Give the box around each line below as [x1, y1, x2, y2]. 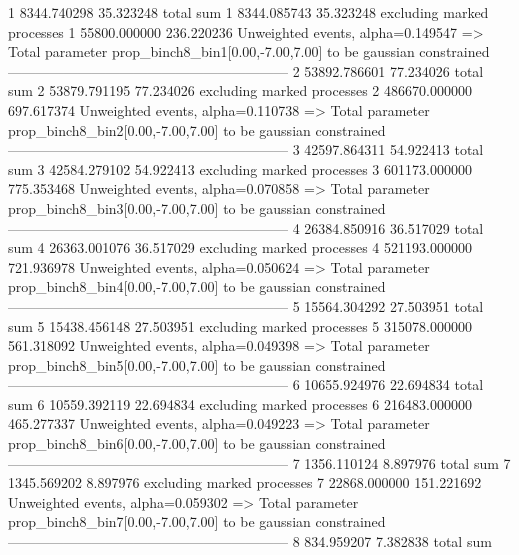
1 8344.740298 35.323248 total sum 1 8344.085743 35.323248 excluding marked [8, 2, 489, 22]
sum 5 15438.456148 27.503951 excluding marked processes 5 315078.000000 [8, 315, 472, 336]
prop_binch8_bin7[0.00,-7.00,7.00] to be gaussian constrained [8, 511, 386, 532]
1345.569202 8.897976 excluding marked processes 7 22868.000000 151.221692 [8, 472, 482, 493]
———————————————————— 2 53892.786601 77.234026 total [8, 60, 484, 81]
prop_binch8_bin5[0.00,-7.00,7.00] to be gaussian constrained [8, 354, 386, 375]
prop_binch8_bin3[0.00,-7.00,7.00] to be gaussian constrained [8, 197, 386, 218]
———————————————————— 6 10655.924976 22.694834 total [8, 374, 484, 395]
